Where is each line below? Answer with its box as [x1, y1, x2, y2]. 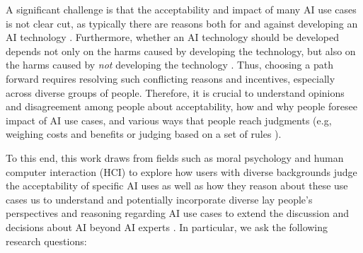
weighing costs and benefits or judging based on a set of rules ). [6, 126, 282, 141]
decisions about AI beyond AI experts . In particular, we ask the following [6, 219, 328, 234]
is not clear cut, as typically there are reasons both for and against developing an [6, 16, 358, 30]
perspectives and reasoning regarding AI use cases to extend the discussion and [6, 206, 349, 220]
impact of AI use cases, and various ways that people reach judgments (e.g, [6, 112, 332, 127]
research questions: [6, 233, 87, 248]
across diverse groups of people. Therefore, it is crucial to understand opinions [6, 85, 345, 100]
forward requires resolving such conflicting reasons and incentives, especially [6, 71, 335, 86]
